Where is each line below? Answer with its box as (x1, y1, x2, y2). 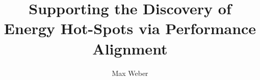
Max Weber (112, 67, 148, 78)
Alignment (92, 38, 168, 59)
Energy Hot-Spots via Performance (4, 18, 256, 39)
